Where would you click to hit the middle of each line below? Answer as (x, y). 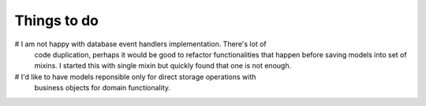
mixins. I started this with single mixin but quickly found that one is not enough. (163, 66)
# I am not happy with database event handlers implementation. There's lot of (141, 44)
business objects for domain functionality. (103, 88)
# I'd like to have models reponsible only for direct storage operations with (135, 77)
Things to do (56, 20)
